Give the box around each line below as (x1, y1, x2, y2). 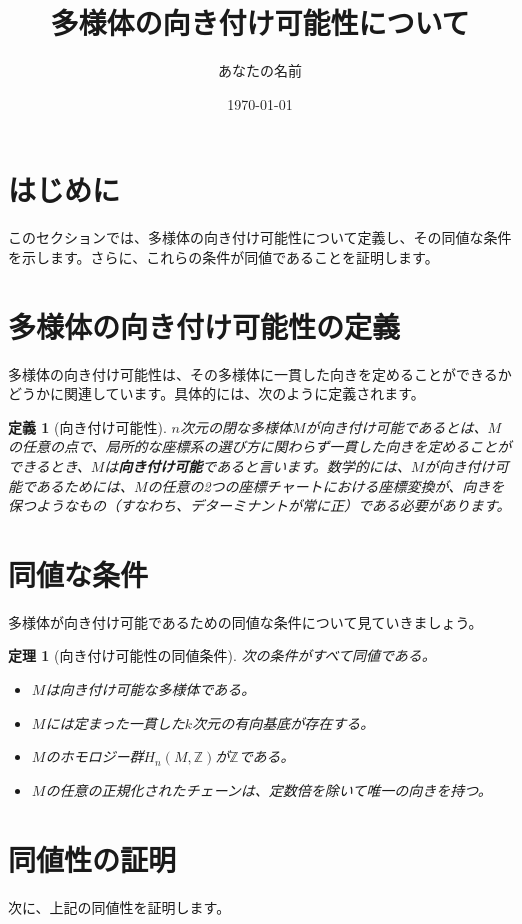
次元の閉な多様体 (179, 416, 292, 437)
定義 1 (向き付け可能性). (8, 416, 167, 437)
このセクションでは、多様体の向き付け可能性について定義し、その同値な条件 (8, 227, 512, 248)
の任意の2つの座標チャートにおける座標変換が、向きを (147, 475, 505, 496)
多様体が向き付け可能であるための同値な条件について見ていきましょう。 (8, 611, 483, 632)
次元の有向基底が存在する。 (192, 712, 375, 733)
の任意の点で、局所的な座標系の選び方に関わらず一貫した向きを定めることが (8, 436, 512, 457)
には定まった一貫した (45, 712, 185, 733)
